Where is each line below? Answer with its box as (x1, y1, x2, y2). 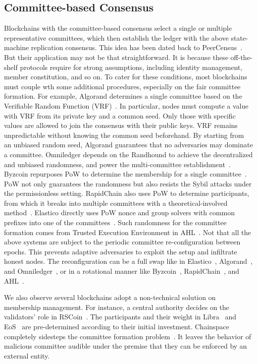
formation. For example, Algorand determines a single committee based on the (4, 91, 242, 101)
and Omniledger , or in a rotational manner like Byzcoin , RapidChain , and (4, 266, 240, 276)
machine (4, 42, 29, 53)
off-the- (230, 52, 253, 62)
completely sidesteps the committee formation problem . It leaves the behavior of (4, 331, 251, 341)
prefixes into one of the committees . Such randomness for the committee (4, 217, 227, 228)
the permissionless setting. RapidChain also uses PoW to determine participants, (4, 188, 250, 198)
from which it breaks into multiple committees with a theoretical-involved (4, 197, 228, 208)
